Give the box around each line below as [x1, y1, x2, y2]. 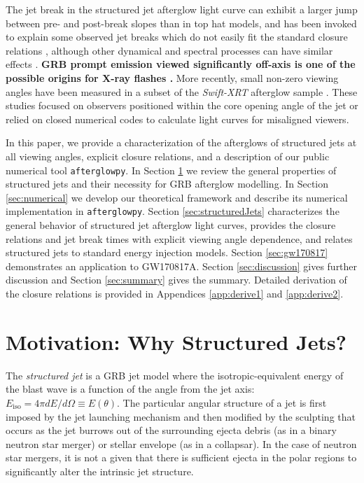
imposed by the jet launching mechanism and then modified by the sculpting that [6, 409, 356, 423]
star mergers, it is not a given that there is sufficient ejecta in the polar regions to [6, 450, 357, 465]
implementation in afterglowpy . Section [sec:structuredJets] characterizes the [6, 204, 339, 218]
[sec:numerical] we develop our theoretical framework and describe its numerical [6, 190, 348, 204]
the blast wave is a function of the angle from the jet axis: [6, 381, 255, 396]
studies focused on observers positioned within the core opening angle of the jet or [6, 98, 358, 113]
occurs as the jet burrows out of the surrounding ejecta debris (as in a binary [6, 423, 337, 437]
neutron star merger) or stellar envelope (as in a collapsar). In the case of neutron [6, 436, 357, 451]
